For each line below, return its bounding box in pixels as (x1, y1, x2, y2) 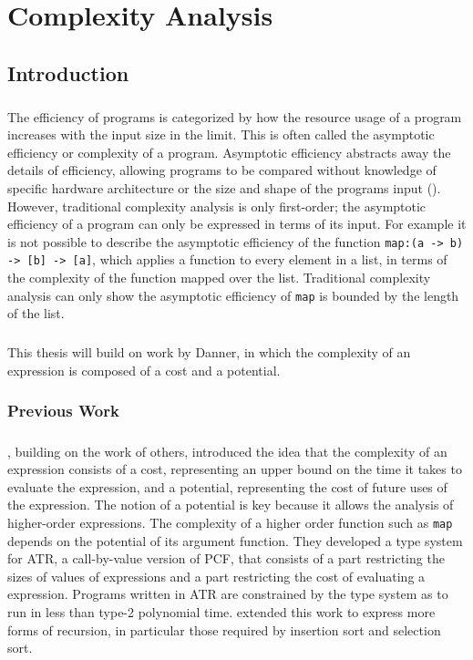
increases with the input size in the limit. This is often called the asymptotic (7, 125, 435, 144)
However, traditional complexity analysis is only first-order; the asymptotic (7, 196, 427, 215)
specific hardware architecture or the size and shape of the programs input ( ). (7, 178, 441, 197)
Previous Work (7, 399, 119, 422)
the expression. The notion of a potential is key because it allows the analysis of (7, 495, 454, 514)
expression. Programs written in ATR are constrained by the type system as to (7, 584, 448, 603)
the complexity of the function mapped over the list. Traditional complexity (7, 268, 431, 286)
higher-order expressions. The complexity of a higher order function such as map (7, 513, 453, 531)
